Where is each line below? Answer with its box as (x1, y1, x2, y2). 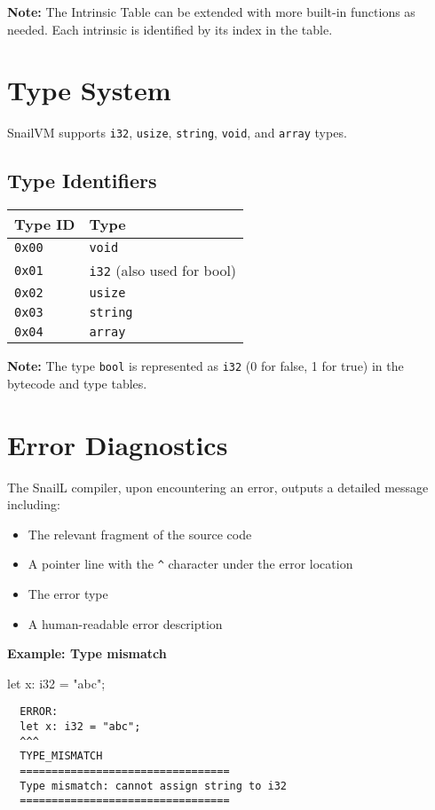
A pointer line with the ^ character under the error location (28, 554, 353, 573)
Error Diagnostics (7, 426, 228, 462)
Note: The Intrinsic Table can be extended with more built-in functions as (7, 3, 415, 20)
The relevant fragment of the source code (28, 524, 252, 543)
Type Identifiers (7, 167, 157, 194)
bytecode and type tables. (7, 374, 147, 392)
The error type (28, 584, 108, 602)
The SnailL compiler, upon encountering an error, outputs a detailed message (7, 477, 429, 496)
